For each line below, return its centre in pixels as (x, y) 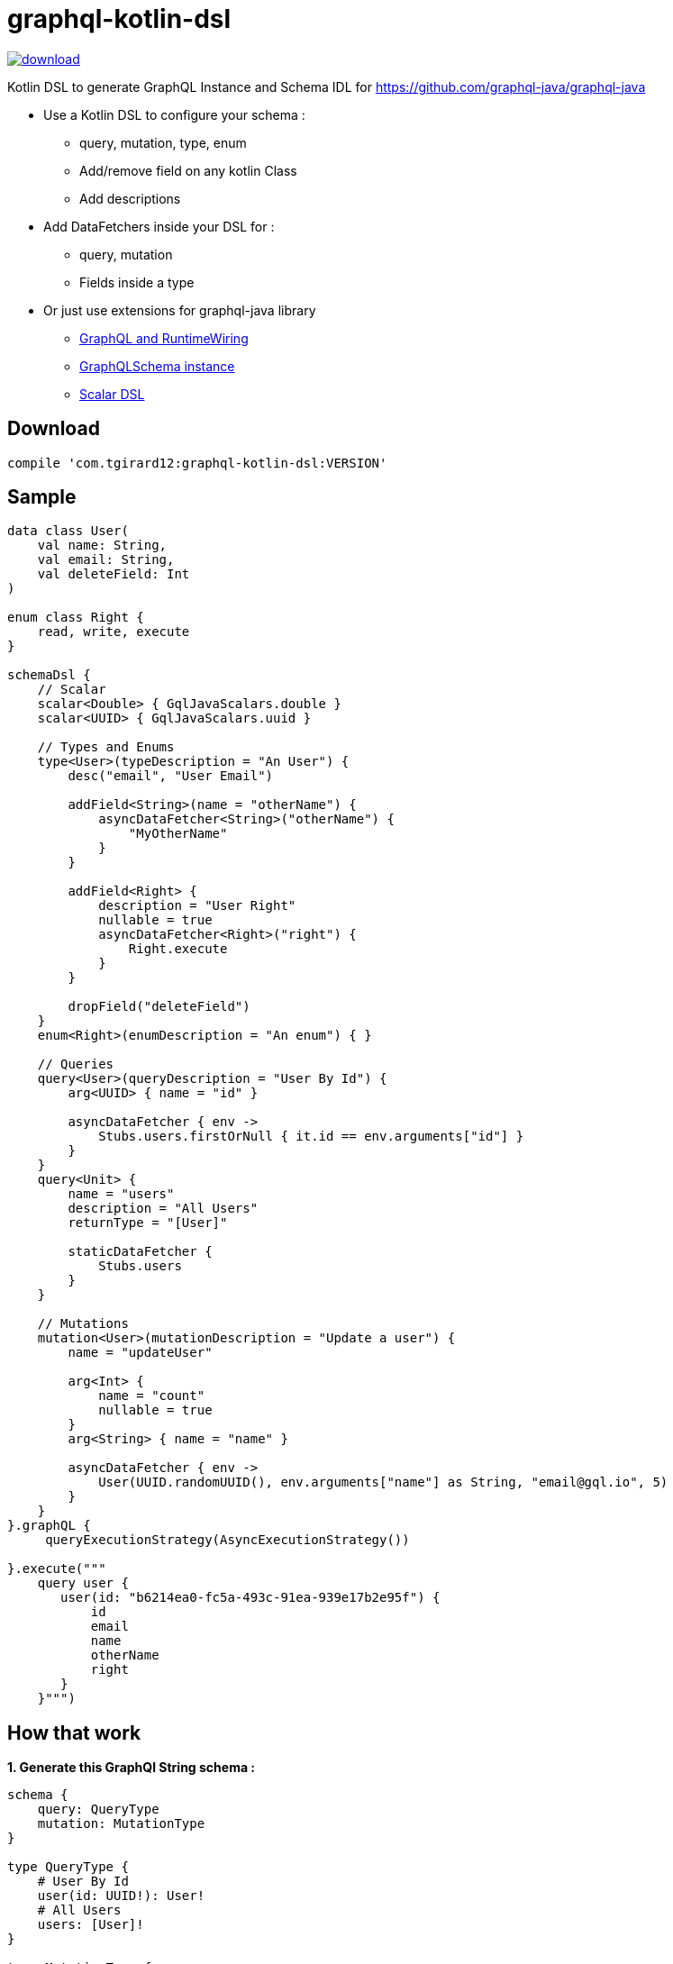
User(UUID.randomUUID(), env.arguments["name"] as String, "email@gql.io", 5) (383, 1482)
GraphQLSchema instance (157, 366)
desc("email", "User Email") (171, 776)
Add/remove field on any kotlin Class (188, 170)
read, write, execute (114, 632)
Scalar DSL (112, 394)
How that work (74, 1732)
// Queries (76, 1064)
